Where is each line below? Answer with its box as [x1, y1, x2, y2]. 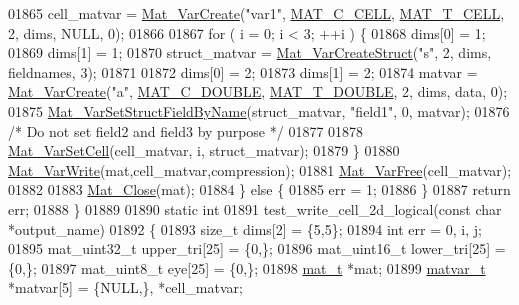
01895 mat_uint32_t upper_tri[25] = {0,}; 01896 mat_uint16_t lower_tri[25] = [8, 238, 506, 259]
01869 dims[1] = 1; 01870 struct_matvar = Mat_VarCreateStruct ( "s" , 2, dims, [8, 42, 492, 63]
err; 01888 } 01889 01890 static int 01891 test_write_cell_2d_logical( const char [8, 198, 502, 219]
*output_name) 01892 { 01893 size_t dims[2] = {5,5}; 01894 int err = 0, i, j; [8, 218, 482, 239]
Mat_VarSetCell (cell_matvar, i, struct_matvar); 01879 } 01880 [8, 140, 400, 161]
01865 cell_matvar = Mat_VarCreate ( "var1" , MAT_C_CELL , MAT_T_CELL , [8, 3, 505, 23]
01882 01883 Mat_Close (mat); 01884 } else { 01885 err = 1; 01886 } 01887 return [8, 179, 511, 200]
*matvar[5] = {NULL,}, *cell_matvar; [8, 277, 243, 298]
